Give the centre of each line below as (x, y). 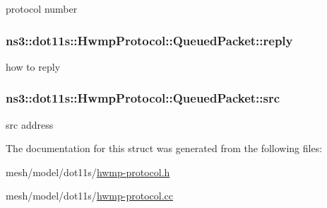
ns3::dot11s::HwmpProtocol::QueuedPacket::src (143, 98)
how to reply (33, 66)
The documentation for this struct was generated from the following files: (164, 148)
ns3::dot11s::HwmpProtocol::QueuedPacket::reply (149, 40)
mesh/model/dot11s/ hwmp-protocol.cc (90, 196)
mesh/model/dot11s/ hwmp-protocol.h (88, 172)
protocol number (42, 8)
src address (30, 124)
